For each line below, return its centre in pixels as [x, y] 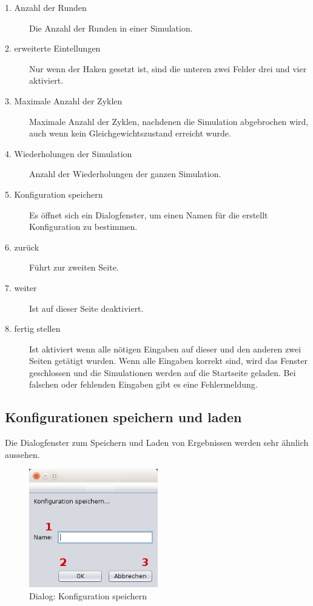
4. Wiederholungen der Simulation [69, 153]
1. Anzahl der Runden [46, 7]
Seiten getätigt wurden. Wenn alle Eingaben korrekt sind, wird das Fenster [168, 361]
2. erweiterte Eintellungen [53, 48]
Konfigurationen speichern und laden [123, 417]
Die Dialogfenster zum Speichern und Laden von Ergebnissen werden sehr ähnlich [157, 443]
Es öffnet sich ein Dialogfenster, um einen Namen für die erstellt [149, 214]
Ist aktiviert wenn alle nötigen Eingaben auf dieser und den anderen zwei [165, 348]
